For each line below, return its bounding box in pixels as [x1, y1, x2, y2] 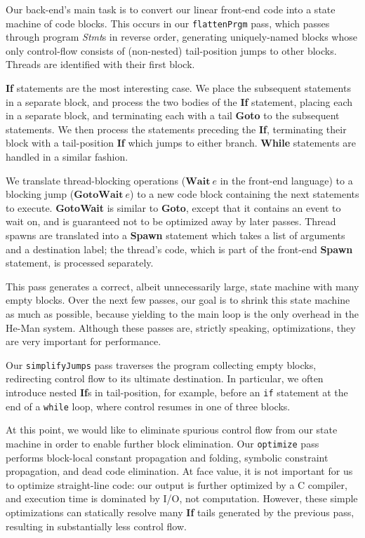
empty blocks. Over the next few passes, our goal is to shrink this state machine [6, 292, 350, 307]
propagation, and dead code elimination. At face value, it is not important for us [6, 464, 353, 478]
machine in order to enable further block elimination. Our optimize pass [6, 436, 319, 450]
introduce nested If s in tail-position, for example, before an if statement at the [6, 384, 348, 399]
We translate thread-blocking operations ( [6, 173, 186, 187]
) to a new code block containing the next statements [130, 187, 359, 201]
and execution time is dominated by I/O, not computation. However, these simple [6, 491, 358, 506]
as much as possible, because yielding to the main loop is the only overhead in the [6, 306, 359, 321]
